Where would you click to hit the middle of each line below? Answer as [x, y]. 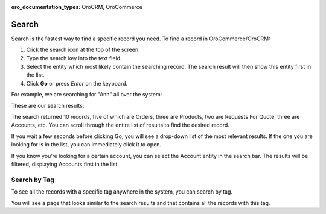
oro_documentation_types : [46, 7]
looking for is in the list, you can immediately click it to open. [86, 145]
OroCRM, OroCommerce [112, 7]
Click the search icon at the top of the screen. [83, 50]
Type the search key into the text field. [74, 58]
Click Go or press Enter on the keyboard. [77, 83]
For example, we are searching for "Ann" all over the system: [87, 95]
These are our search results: [48, 105]
